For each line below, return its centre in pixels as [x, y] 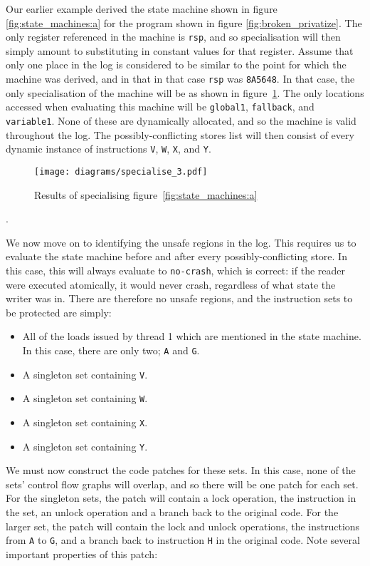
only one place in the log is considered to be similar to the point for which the [176, 65]
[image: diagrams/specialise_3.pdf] [121, 171]
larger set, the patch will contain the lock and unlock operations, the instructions [183, 526]
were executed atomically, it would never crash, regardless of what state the [171, 284]
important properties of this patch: [82, 554]
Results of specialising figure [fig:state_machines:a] [146, 194]
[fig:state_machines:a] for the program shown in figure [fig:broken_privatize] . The [184, 22]
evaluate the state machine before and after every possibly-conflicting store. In [176, 256]
